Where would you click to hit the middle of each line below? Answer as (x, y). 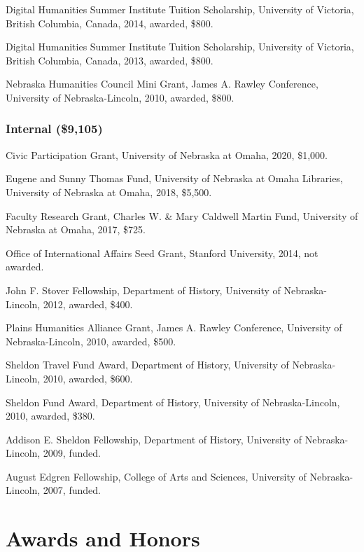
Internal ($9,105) (54, 129)
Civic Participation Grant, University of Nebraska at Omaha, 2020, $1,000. (167, 154)
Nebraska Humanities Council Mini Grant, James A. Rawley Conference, (162, 84)
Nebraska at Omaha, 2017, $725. (76, 229)
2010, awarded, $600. (88, 378)
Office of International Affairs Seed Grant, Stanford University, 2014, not (162, 253)
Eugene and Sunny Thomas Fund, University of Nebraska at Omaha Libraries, (174, 178)
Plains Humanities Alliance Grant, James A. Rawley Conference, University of (174, 327)
